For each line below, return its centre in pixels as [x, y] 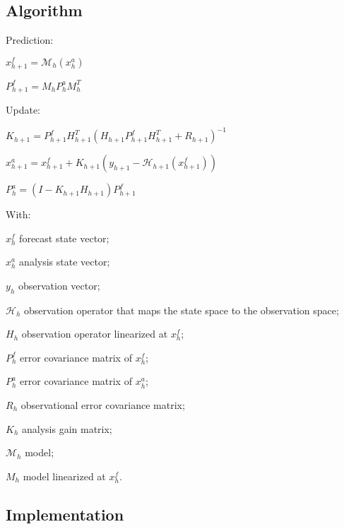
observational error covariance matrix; [103, 405]
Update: [23, 109]
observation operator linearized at [95, 334]
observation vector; [59, 285]
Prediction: [30, 40]
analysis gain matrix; [67, 428]
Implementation [65, 514]
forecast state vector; [64, 238]
